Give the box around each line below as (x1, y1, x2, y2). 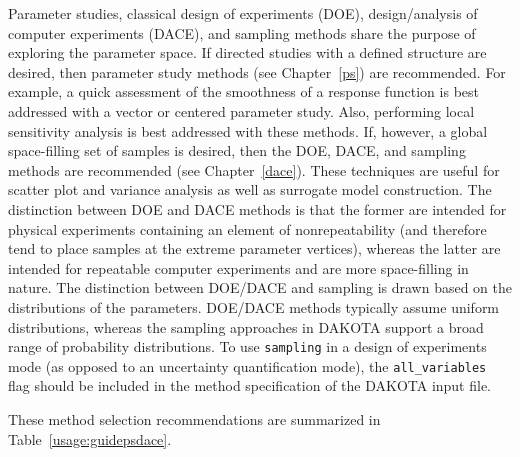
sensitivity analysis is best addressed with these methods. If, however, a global (8, 120, 488, 141)
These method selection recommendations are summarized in (8, 409, 381, 429)
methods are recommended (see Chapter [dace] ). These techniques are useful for (8, 159, 500, 180)
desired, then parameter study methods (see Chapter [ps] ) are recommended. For (8, 61, 506, 82)
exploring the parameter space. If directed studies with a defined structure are (8, 42, 487, 63)
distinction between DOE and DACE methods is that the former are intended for (8, 198, 507, 219)
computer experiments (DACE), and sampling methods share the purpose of (8, 22, 476, 43)
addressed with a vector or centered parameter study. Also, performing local (8, 100, 475, 121)
